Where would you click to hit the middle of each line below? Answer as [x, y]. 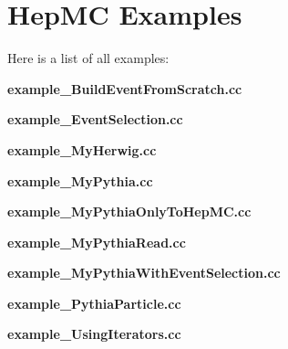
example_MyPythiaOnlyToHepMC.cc [129, 212]
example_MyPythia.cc [80, 180]
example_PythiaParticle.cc [94, 303]
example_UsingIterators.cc [94, 334]
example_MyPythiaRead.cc [97, 242]
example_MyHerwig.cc [82, 149]
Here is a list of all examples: [88, 58]
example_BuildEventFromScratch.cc [125, 88]
